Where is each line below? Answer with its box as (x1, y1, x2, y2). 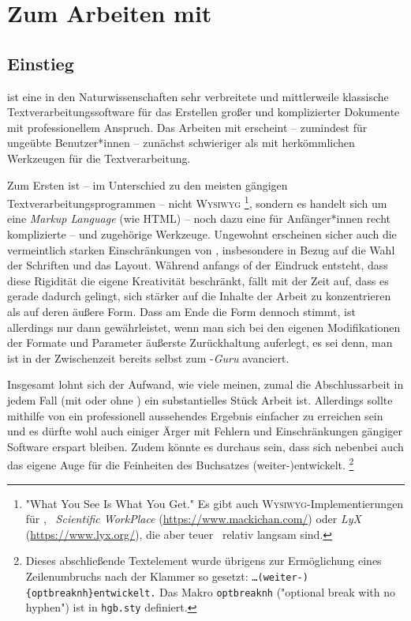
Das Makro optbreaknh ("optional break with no (159, 583, 395, 600)
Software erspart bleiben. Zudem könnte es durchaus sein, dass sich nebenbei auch (7, 438, 404, 454)
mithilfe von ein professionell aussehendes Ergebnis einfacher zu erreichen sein (7, 407, 383, 423)
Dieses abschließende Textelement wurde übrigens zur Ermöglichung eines (25, 552, 382, 569)
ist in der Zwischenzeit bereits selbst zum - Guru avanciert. (7, 349, 290, 366)
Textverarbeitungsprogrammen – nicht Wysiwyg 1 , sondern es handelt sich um (7, 193, 387, 211)
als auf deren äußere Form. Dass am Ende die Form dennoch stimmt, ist (7, 303, 356, 319)
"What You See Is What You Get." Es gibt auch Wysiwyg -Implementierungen (25, 495, 404, 511)
